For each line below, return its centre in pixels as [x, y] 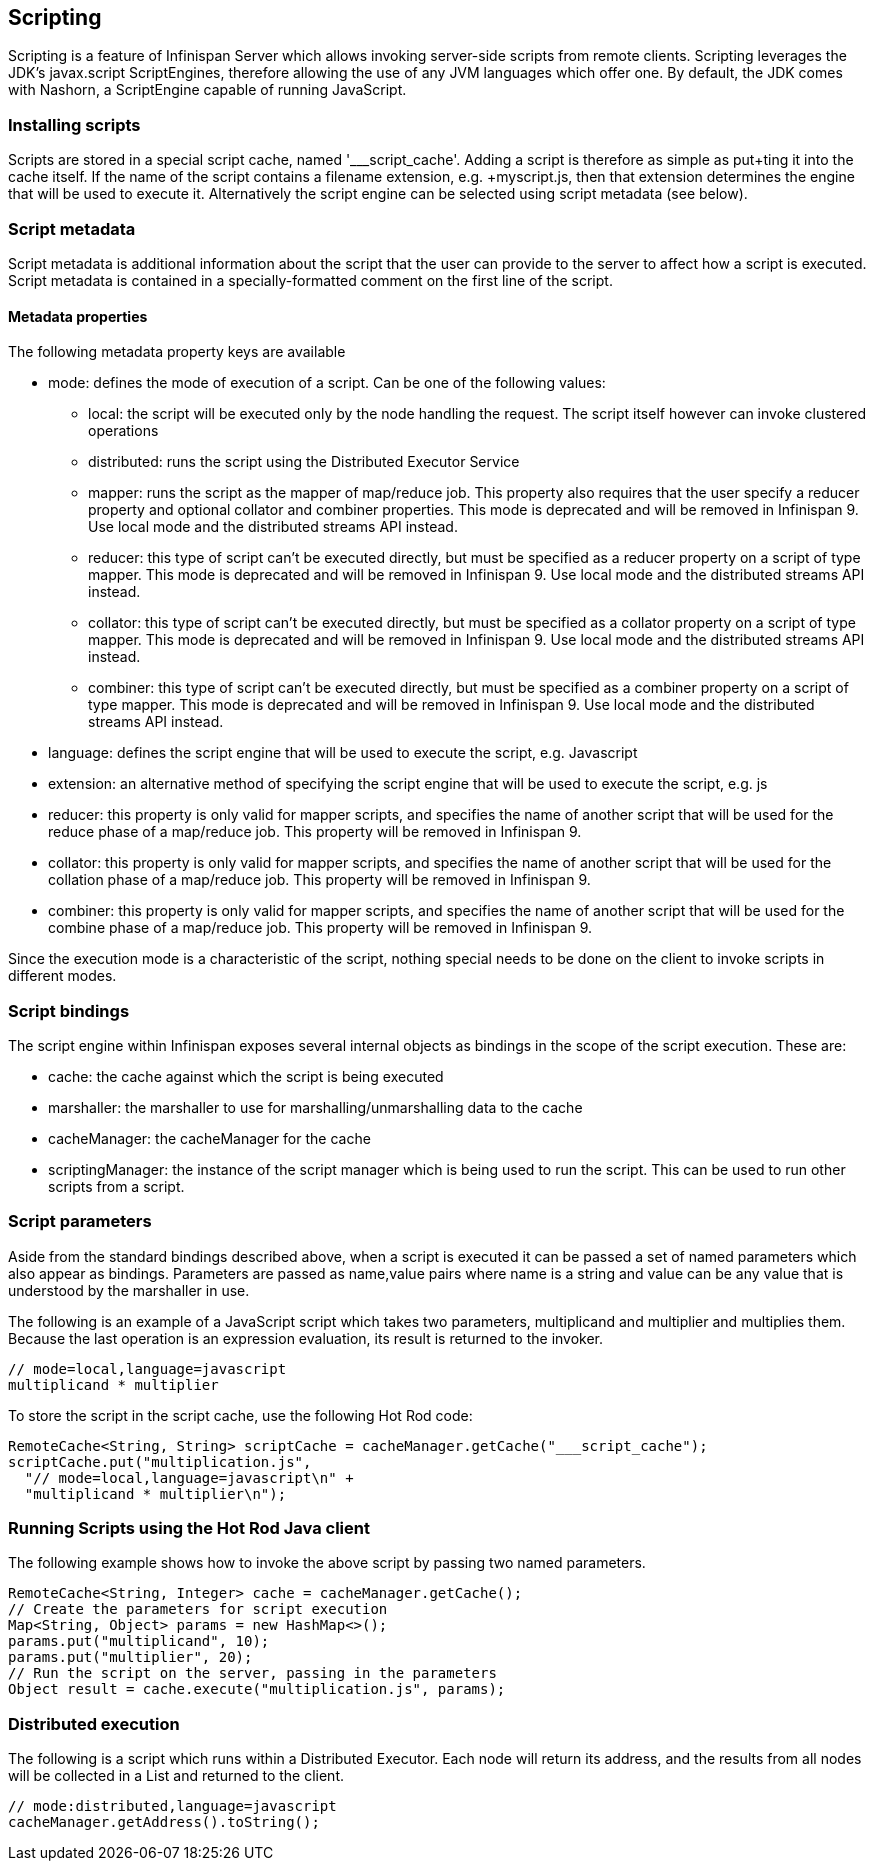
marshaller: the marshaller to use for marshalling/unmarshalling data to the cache [315, 1107]
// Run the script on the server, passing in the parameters [252, 1673]
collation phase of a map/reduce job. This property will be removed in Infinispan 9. [319, 880]
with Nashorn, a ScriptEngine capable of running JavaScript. [207, 90]
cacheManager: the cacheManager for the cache [209, 1138]
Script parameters [80, 1221]
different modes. [62, 976]
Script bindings [69, 1010]
